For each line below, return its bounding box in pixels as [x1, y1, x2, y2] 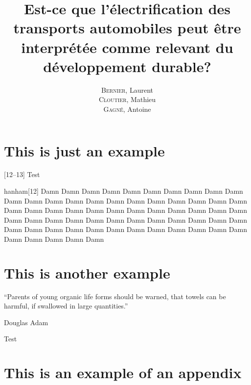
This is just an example [4, 141, 165, 161]
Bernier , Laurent [101, 84, 153, 95]
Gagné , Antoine [103, 103, 151, 114]
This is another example [4, 262, 170, 282]
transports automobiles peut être [13, 18, 241, 38]
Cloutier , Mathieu [98, 94, 156, 104]
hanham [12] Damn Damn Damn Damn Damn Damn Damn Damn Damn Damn [4, 186, 243, 196]
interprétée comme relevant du [21, 37, 233, 57]
